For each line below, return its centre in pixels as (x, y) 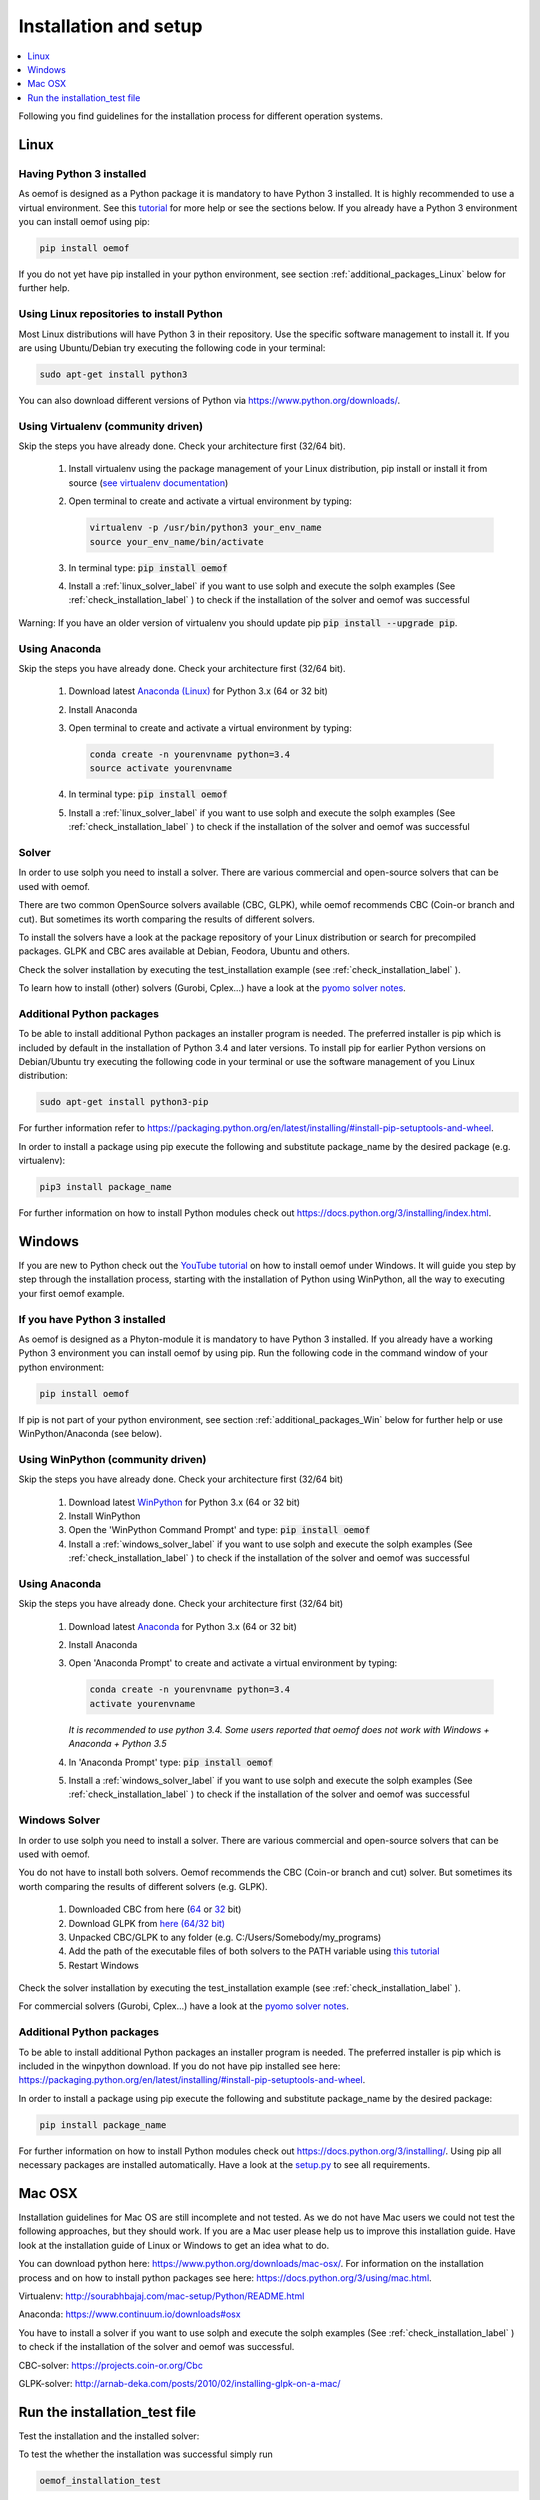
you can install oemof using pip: (84, 222)
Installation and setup (110, 26)
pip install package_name (103, 2124)
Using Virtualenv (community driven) (111, 426)
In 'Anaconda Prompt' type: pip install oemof (171, 1762)
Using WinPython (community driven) (112, 1459)
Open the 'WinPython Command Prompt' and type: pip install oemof (219, 1530)
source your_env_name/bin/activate (176, 541)
